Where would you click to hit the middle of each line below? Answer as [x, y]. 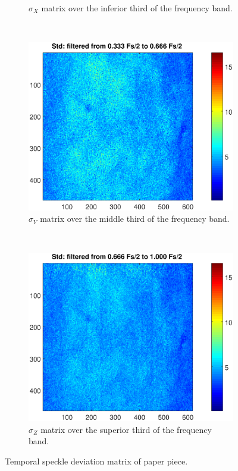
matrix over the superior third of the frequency [126, 429]
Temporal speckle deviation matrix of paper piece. [96, 461]
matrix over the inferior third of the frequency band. [137, 8]
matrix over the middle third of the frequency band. [135, 219]
